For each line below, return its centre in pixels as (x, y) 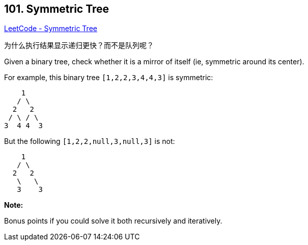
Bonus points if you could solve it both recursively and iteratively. (113, 221)
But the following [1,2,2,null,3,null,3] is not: (90, 141)
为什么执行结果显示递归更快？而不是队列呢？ (79, 45)
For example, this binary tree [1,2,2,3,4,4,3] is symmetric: (109, 78)
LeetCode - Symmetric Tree (51, 29)
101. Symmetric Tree (57, 9)
